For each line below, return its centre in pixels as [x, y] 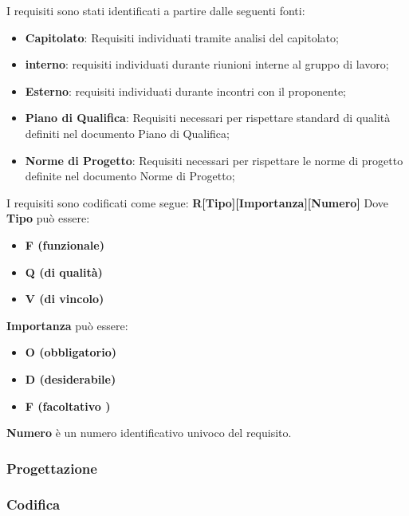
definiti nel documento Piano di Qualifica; [127, 133]
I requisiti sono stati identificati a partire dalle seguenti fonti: [156, 10]
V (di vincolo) [65, 299]
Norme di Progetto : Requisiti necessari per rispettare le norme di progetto [214, 160]
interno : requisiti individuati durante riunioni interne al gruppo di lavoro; [207, 64]
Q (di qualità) [64, 272]
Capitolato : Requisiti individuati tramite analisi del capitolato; [182, 37]
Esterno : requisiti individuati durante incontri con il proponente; [185, 91]
